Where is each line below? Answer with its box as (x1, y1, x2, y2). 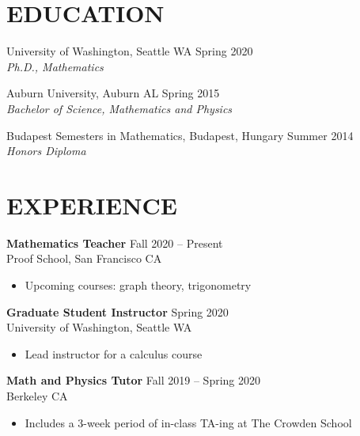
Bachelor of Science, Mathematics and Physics (6, 100, 233, 116)
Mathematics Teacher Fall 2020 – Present (6, 234, 223, 251)
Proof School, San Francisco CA (6, 250, 162, 267)
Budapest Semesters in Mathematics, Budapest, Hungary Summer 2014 (6, 127, 354, 143)
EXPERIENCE (6, 188, 177, 221)
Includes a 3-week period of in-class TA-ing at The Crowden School (25, 414, 352, 430)
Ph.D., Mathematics (6, 58, 104, 74)
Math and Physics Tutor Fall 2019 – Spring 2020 (6, 372, 261, 389)
